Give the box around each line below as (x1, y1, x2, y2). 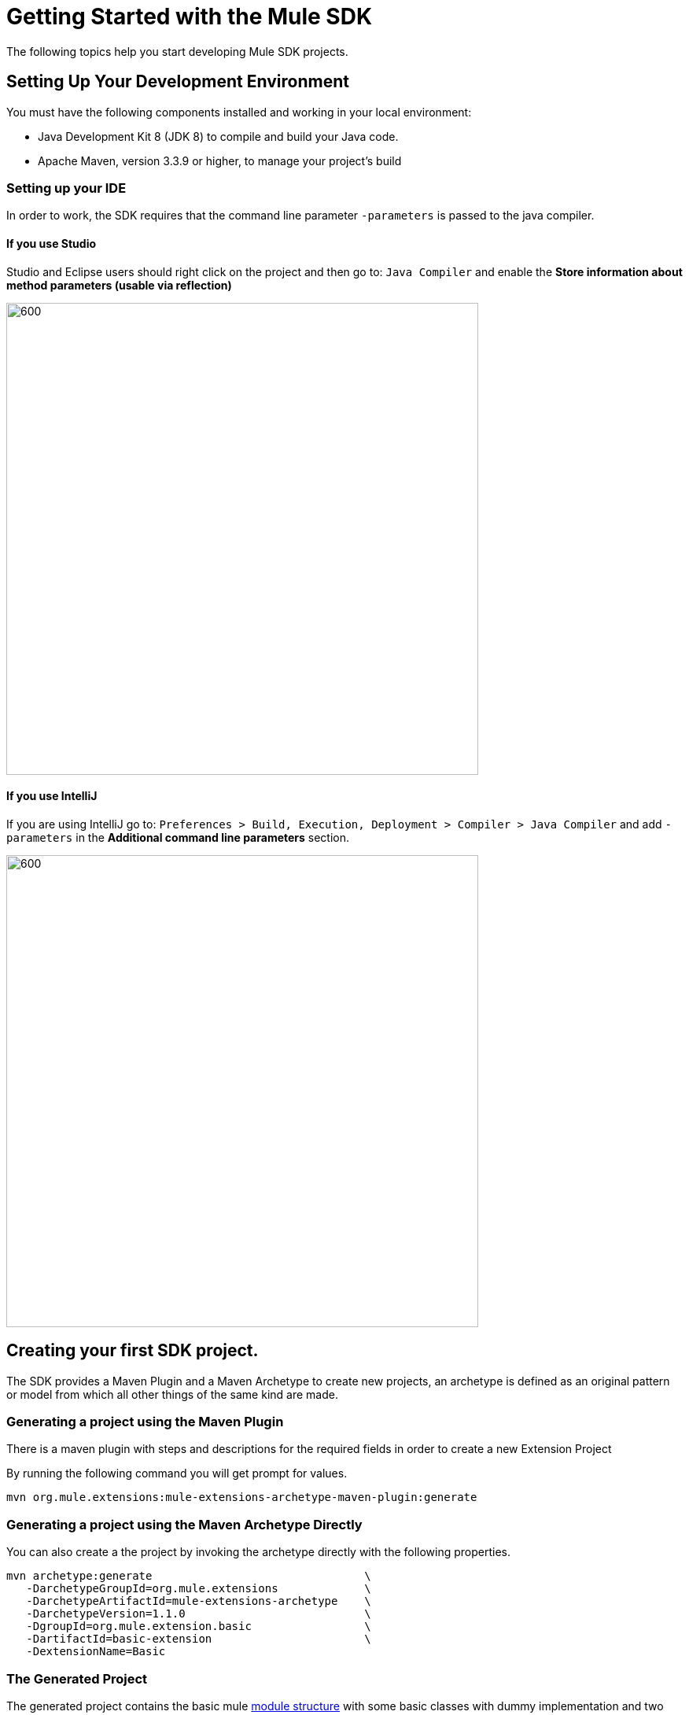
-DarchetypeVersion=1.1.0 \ (26, 1607, 371, 1621)
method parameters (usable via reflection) (6, 278, 232, 292)
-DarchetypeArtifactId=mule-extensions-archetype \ (26, 1595, 371, 1608)
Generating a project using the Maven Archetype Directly (6, 1516, 363, 1532)
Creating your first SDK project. (6, 1341, 259, 1361)
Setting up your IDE (6, 179, 127, 196)
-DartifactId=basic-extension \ (26, 1632, 371, 1646)
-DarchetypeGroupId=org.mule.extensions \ (26, 1582, 371, 1595)
